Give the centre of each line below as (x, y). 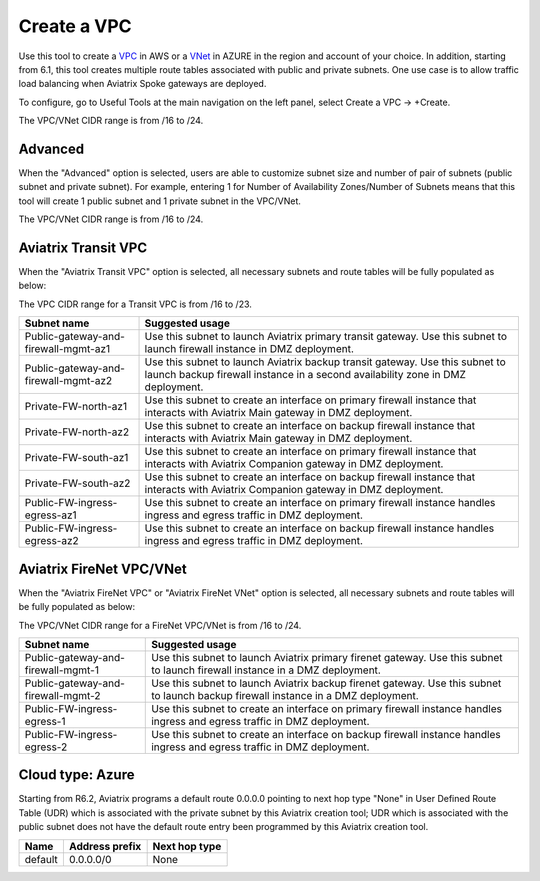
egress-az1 (50, 515)
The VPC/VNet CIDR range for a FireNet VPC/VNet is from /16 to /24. (160, 625)
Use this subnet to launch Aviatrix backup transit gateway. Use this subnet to (325, 362)
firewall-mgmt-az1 (67, 349)
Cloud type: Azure (76, 775)
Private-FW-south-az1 (76, 458)
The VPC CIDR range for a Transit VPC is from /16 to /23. (135, 304)
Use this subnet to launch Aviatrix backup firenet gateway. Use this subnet (326, 683)
